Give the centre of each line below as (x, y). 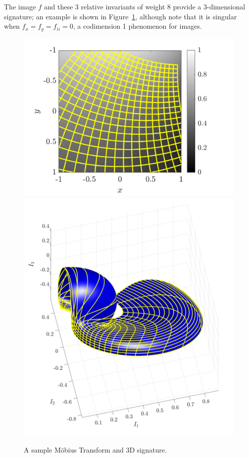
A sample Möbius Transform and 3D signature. (95, 449)
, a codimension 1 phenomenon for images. (137, 26)
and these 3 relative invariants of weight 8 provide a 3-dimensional (145, 6)
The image (20, 6)
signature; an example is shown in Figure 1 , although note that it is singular (121, 16)
